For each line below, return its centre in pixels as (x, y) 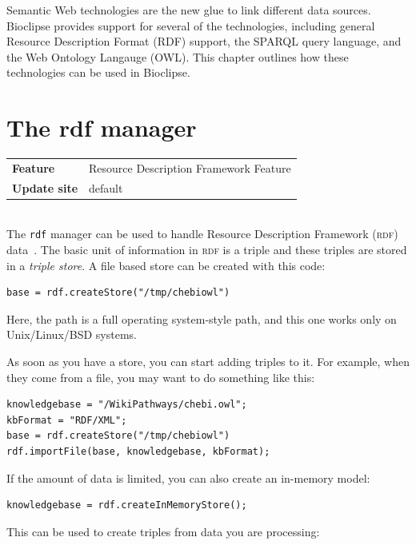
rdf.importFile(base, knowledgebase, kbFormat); (138, 451)
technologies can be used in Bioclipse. (98, 72)
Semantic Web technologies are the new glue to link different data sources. (189, 10)
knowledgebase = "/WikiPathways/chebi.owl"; (127, 405)
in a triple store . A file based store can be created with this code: (166, 265)
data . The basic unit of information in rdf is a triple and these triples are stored (207, 250)
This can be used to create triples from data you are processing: (163, 531)
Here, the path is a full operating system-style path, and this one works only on (202, 318)
